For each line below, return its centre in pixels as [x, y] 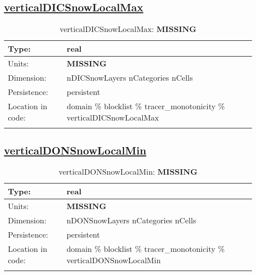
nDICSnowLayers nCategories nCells [130, 78]
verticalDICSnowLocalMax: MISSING [128, 29]
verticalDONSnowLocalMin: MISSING [128, 172]
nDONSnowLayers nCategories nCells [131, 220]
